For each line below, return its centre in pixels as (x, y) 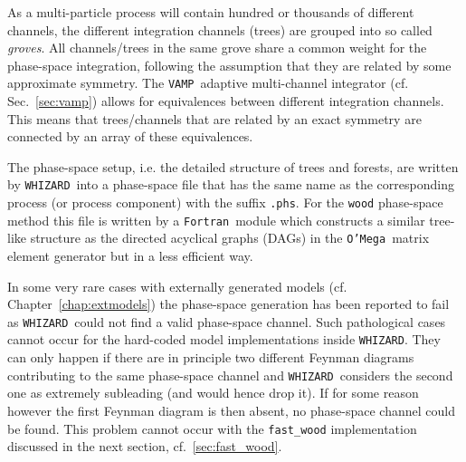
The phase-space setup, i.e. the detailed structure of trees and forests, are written (233, 166)
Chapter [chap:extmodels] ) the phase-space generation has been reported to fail (228, 304)
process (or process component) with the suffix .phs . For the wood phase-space (225, 202)
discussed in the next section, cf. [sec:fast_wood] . (145, 446)
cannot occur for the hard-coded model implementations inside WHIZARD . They (224, 339)
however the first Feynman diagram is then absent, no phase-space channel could (231, 410)
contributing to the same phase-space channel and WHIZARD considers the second (230, 375)
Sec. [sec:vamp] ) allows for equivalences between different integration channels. (226, 101)
